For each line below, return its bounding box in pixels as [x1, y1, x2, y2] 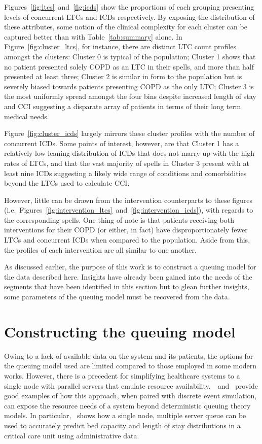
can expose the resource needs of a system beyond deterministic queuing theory [4, 400, 251, 411]
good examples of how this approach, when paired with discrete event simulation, [4, 390, 257, 401]
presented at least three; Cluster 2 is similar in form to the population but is [4, 71, 242, 82]
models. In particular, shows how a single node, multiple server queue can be [4, 410, 246, 421]
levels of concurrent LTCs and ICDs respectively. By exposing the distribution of [4, 11, 255, 22]
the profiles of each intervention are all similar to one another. [4, 244, 197, 255]
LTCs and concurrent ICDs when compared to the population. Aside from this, [4, 234, 250, 245]
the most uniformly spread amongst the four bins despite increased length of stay [4, 91, 256, 101]
